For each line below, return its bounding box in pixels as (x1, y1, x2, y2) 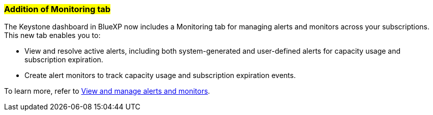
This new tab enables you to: (4, 31, 101, 40)
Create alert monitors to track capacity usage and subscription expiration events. (24, 71, 296, 80)
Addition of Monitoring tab (4, 4, 111, 14)
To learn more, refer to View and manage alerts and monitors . (4, 87, 210, 96)
